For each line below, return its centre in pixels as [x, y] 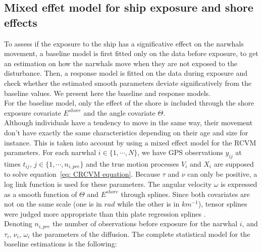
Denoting [18, 223]
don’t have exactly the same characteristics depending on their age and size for [126, 132]
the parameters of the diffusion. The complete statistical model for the [141, 234]
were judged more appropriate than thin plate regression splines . [105, 213]
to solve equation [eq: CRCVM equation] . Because [82, 174]
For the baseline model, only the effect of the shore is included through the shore [129, 103]
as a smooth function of [41, 194]
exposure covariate [33, 112]
